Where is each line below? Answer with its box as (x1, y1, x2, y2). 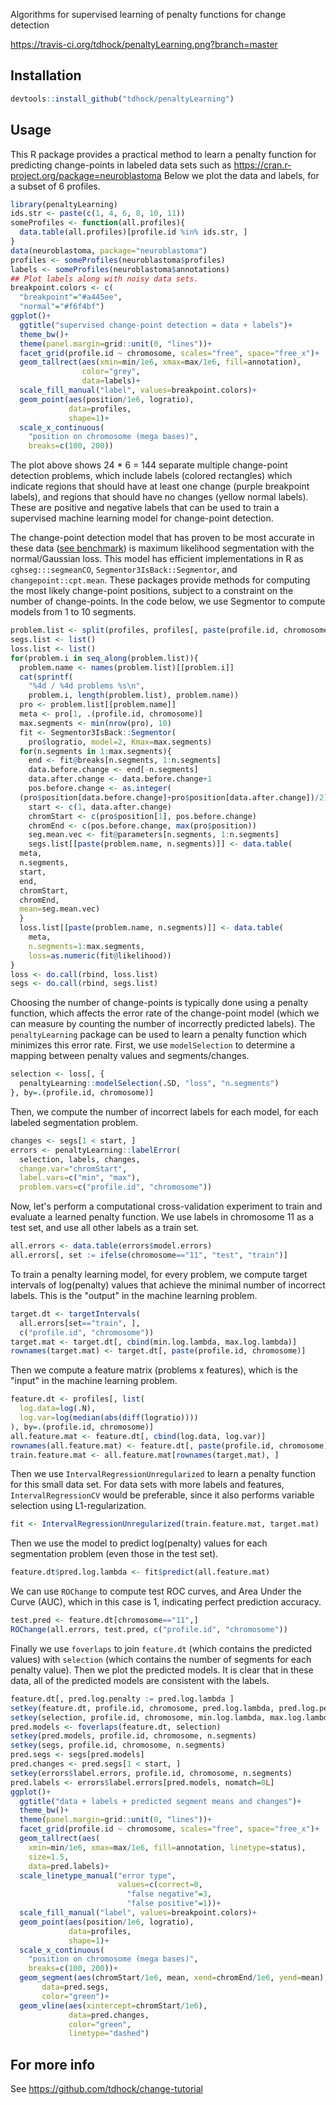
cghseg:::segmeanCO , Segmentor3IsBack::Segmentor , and (10, 564, 238, 576)
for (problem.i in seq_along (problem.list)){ (10, 653, 199, 663)
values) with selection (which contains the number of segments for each (10, 1653, 312, 1665)
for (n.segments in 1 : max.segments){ (19, 746, 172, 756)
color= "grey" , (81, 367, 141, 377)
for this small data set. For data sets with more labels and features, (10, 1479, 285, 1491)
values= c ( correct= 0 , (117, 1880, 203, 1890)
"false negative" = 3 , (126, 1889, 213, 1899)
